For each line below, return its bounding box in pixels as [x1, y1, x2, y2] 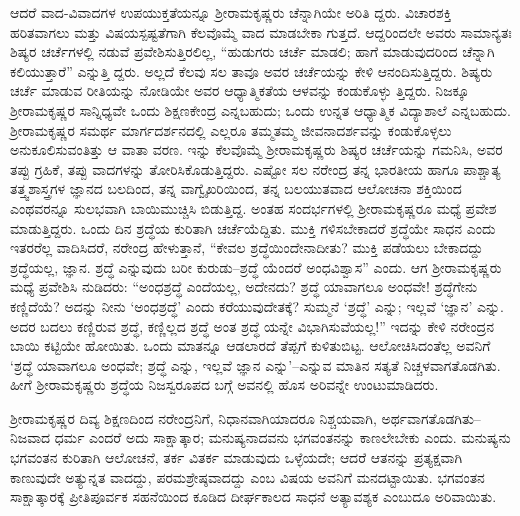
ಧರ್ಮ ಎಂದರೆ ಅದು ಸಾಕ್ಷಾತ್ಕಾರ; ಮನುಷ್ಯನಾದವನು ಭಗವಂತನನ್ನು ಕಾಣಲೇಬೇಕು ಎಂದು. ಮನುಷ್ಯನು [54, 427, 511, 448]
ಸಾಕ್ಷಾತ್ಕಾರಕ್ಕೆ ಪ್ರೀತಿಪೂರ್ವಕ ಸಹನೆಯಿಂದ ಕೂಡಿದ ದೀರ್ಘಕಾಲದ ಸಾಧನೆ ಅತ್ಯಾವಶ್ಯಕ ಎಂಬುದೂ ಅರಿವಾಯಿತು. [10, 486, 497, 507]
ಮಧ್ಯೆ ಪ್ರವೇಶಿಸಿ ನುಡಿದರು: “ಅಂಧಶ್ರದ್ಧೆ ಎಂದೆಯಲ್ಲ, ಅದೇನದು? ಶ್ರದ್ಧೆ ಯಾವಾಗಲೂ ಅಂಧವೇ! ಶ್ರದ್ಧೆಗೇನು [10, 276, 478, 297]
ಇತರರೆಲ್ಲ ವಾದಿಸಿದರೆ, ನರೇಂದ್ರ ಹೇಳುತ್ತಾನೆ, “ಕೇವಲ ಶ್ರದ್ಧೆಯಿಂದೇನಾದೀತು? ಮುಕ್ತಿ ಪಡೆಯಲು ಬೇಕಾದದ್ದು [10, 237, 483, 258]
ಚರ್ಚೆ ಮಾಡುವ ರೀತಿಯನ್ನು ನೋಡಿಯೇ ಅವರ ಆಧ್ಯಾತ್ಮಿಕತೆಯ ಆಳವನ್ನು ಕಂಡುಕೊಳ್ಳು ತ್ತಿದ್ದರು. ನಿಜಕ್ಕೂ [10, 80, 470, 101]
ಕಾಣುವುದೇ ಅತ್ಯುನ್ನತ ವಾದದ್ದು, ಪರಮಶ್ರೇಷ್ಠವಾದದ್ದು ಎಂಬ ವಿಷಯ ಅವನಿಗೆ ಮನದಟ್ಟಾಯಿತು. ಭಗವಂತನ [10, 466, 485, 487]
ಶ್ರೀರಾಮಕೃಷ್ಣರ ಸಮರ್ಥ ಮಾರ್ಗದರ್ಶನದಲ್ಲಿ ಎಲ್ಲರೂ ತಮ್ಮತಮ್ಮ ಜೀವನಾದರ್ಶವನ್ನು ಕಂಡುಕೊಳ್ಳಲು [10, 119, 452, 140]
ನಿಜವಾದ [10, 427, 51, 448]
